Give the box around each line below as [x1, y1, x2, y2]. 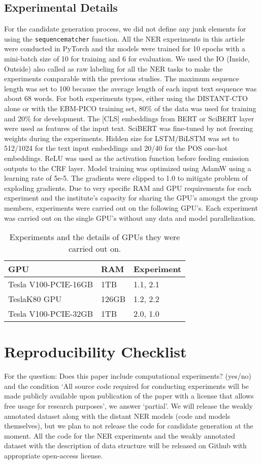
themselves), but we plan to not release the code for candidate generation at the [4, 420, 253, 431]
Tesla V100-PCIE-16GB [8, 278, 93, 290]
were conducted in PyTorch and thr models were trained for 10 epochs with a [4, 43, 246, 54]
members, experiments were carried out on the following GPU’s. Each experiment [4, 202, 258, 213]
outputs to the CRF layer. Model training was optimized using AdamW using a [4, 162, 251, 173]
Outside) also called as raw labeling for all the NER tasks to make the [4, 63, 223, 74]
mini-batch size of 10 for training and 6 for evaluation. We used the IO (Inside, [4, 53, 250, 64]
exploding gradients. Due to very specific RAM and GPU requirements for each [4, 182, 251, 193]
